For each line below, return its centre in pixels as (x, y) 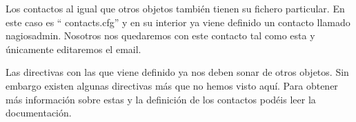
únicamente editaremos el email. (73, 49)
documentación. (39, 113)
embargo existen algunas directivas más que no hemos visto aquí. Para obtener (172, 85)
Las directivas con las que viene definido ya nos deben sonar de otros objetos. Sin (177, 72)
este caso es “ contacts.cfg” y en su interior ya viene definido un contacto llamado (178, 22)
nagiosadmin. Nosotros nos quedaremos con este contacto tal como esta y (160, 35)
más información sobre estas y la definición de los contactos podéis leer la (161, 99)
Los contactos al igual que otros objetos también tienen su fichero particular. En (175, 8)
